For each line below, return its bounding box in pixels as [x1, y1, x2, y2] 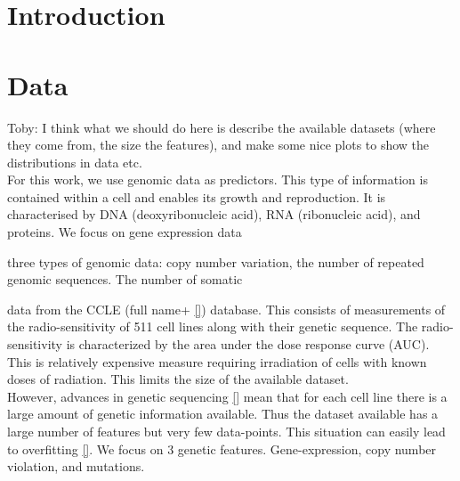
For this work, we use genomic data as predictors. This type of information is [7, 170, 428, 189]
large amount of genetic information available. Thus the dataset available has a [7, 404, 439, 423]
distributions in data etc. [7, 152, 142, 171]
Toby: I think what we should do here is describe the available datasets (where [7, 118, 436, 136]
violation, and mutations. [7, 457, 145, 476]
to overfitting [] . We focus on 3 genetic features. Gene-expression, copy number [7, 439, 437, 458]
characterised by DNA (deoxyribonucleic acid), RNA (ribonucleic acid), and [7, 205, 421, 224]
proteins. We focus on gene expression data [7, 223, 242, 241]
